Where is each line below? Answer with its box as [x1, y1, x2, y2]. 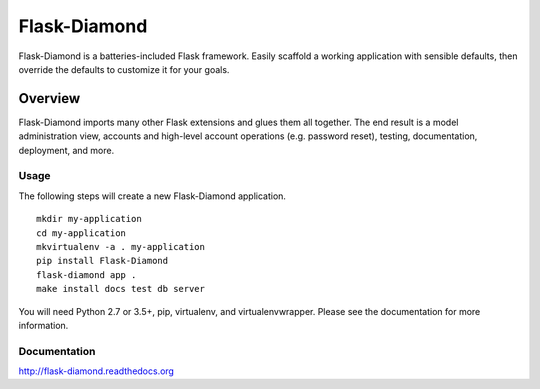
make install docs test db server [36, 283, 205, 295]
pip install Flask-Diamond [36, 255, 169, 267]
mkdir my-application [36, 213, 142, 225]
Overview [18, 90, 81, 107]
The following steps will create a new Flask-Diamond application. [18, 190, 287, 202]
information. [18, 319, 69, 331]
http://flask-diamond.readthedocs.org [18, 365, 175, 377]
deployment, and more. [18, 144, 115, 156]
